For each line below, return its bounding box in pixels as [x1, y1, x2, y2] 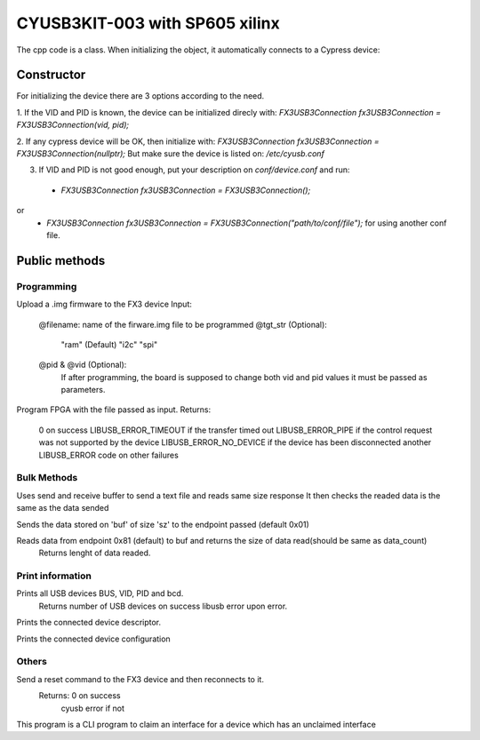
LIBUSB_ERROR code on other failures [38, 450, 180, 460]
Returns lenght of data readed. [38, 547, 151, 559]
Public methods [16, 253, 106, 268]
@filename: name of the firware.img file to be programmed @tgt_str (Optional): [38, 319, 328, 330]
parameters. [60, 385, 106, 395]
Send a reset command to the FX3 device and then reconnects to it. [16, 673, 264, 684]
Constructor [16, 68, 86, 83]
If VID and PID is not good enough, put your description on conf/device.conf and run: [38, 164, 350, 175]
